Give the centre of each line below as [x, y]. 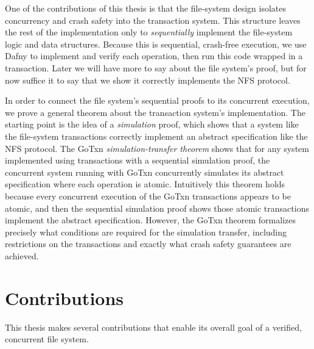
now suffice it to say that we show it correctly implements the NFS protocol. [148, 80]
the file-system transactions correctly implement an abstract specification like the [156, 136]
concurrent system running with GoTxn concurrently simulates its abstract [145, 172]
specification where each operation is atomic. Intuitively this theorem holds [145, 184]
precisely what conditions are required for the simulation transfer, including [146, 232]
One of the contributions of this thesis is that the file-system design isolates [145, 8]
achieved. [22, 255]
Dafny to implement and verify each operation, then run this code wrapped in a [154, 56]
